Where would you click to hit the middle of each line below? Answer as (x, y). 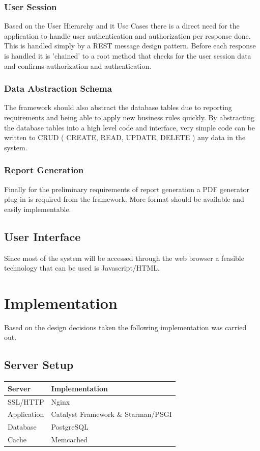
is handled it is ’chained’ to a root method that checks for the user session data (128, 56)
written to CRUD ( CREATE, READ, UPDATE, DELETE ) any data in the (125, 137)
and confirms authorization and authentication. (78, 65)
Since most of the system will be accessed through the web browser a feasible (124, 258)
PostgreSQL (70, 427)
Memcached (69, 440)
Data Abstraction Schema (58, 88)
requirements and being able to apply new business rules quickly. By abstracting (129, 117)
